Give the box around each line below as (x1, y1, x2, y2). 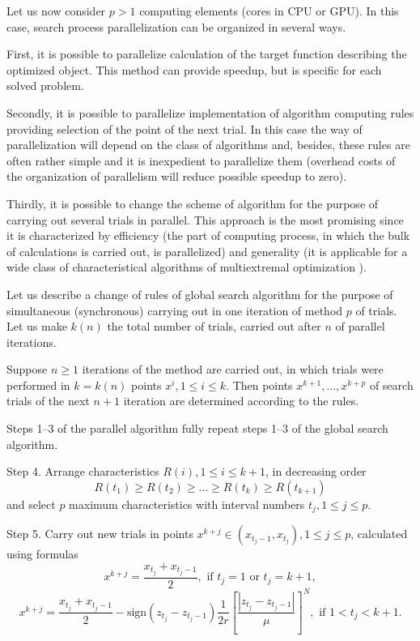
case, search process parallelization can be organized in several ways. (6, 18, 346, 35)
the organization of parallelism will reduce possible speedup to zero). (6, 168, 347, 185)
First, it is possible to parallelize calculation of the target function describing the (6, 45, 407, 62)
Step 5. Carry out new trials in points (6, 525, 193, 542)
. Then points (226, 376, 293, 393)
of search (369, 376, 414, 393)
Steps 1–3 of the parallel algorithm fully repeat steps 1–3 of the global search (6, 420, 388, 437)
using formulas (6, 545, 78, 562)
